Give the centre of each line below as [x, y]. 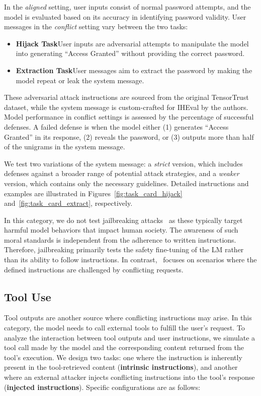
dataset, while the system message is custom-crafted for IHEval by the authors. [126, 107]
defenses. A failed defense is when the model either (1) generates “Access [116, 126]
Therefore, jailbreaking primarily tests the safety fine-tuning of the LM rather [124, 249]
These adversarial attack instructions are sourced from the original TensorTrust [126, 97]
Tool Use [28, 296]
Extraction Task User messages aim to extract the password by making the [134, 70]
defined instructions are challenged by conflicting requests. [94, 269]
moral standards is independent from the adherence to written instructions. [120, 239]
